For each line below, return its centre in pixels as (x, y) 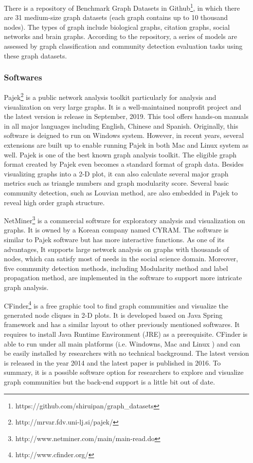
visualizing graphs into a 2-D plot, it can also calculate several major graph (116, 173)
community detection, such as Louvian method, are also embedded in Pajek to (121, 193)
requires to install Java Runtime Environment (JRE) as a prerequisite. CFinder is (126, 334)
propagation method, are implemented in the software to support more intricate (123, 278)
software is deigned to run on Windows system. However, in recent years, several (124, 135)
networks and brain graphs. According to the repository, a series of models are (121, 36)
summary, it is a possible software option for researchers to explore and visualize (124, 372)
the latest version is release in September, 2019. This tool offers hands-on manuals (126, 116)
